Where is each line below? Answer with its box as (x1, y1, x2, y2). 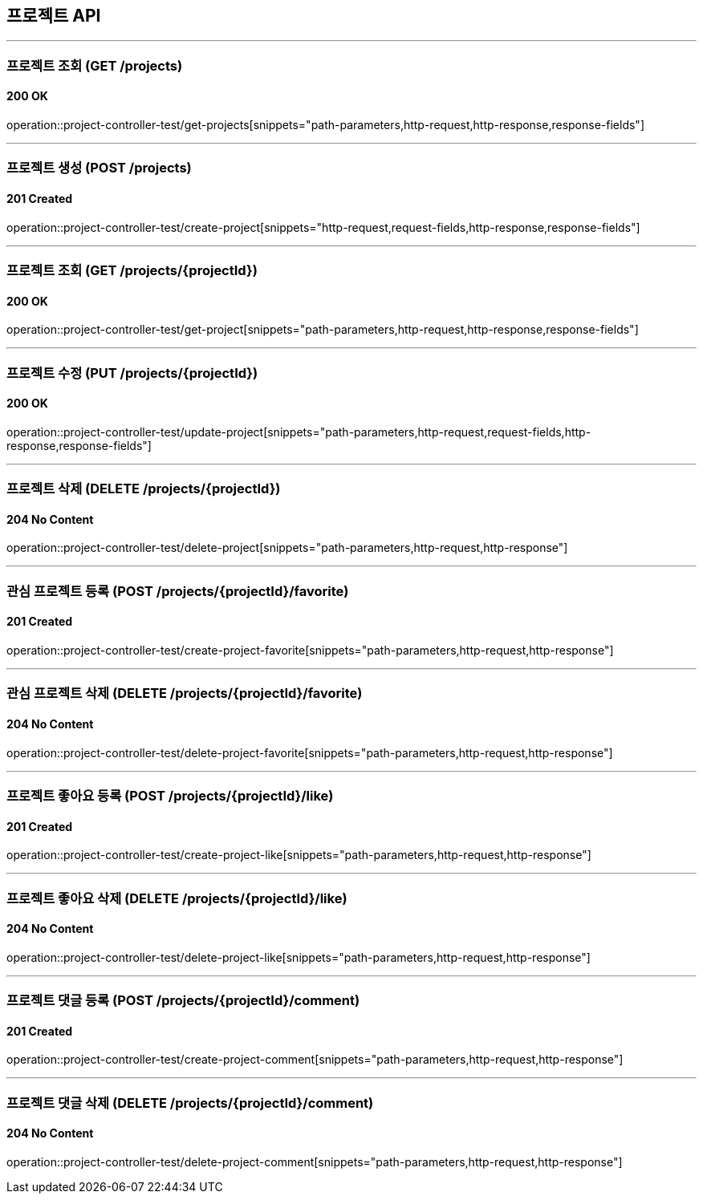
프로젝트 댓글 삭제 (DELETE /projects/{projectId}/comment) (6, 1094, 374, 1111)
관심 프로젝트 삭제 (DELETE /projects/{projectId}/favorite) (6, 685, 363, 702)
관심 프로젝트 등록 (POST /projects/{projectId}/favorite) (6, 582, 349, 599)
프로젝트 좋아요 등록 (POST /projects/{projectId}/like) (6, 787, 334, 804)
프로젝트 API (6, 6, 101, 26)
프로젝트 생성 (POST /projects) (6, 160, 192, 176)
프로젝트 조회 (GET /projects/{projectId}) (6, 261, 258, 278)
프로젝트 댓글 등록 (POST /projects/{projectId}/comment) (6, 992, 360, 1009)
